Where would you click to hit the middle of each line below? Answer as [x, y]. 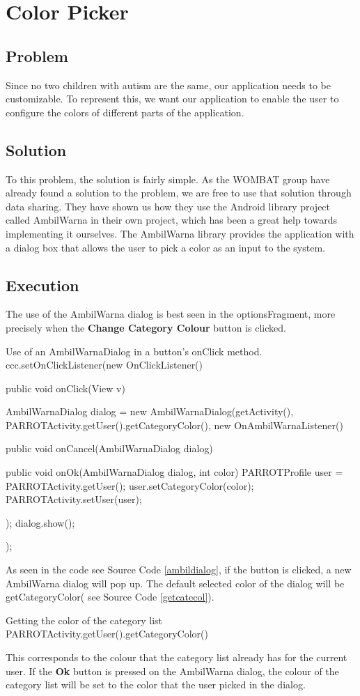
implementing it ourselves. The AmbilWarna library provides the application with [180, 233]
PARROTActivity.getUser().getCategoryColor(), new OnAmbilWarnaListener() [174, 425]
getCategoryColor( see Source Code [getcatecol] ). [110, 597]
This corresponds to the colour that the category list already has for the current [177, 657]
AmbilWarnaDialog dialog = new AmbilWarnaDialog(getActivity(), [150, 411]
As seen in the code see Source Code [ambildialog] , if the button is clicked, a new [179, 570]
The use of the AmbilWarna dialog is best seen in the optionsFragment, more [171, 314]
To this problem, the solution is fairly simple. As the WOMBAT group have [168, 179]
